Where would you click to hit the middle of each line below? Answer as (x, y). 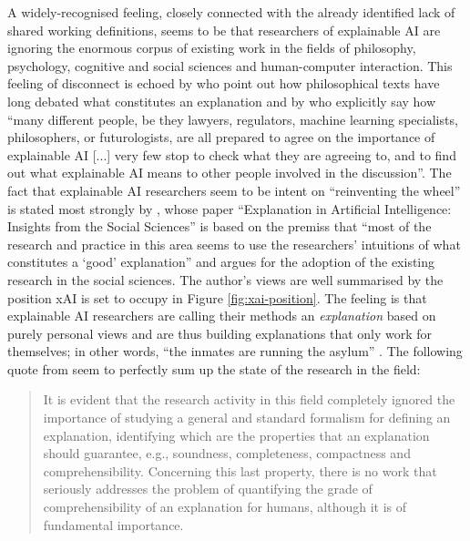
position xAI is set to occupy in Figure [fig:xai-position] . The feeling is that (217, 297)
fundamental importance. (113, 524)
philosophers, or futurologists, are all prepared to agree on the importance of (221, 137)
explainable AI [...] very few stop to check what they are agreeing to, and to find (232, 154)
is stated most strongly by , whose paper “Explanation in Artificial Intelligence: (230, 208)
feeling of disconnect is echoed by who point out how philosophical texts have (224, 83)
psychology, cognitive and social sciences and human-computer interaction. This (230, 65)
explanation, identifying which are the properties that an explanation (236, 435)
